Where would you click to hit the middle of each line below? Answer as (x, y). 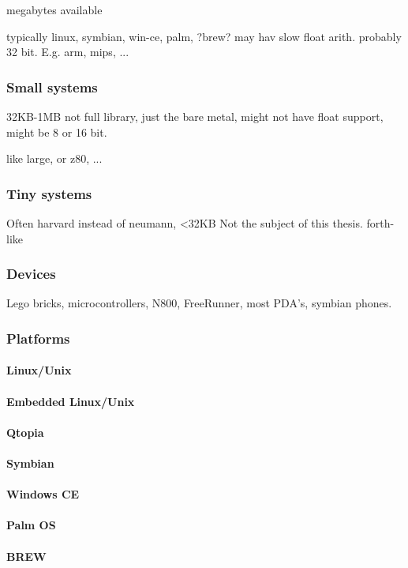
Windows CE (43, 494)
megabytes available (54, 9)
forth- (380, 223)
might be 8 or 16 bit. (57, 132)
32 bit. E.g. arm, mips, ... (68, 52)
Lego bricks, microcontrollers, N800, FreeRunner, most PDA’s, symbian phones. (199, 303)
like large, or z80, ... (54, 158)
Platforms (38, 338)
